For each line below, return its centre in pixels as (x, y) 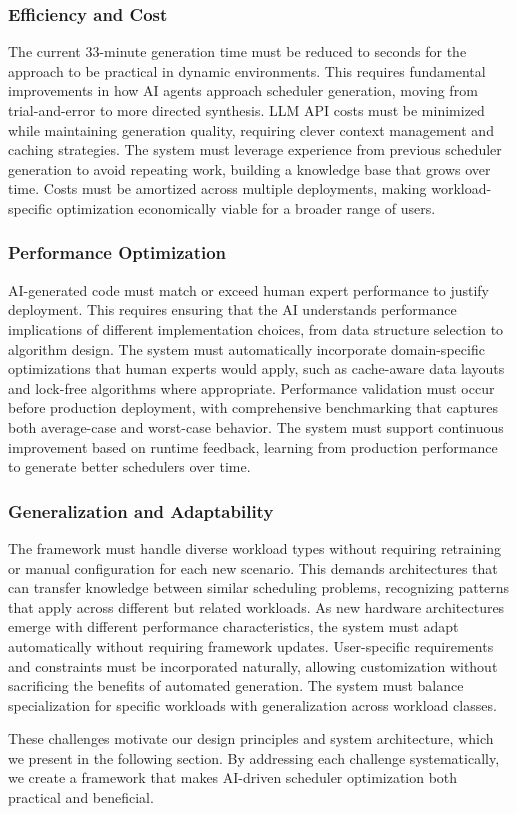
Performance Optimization (117, 252)
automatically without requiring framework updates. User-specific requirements (251, 645)
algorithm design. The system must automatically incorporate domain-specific (246, 348)
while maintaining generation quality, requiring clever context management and (251, 129)
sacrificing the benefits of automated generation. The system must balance (236, 685)
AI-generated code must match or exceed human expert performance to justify (248, 289)
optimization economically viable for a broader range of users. (246, 207)
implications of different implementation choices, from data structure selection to (256, 328)
